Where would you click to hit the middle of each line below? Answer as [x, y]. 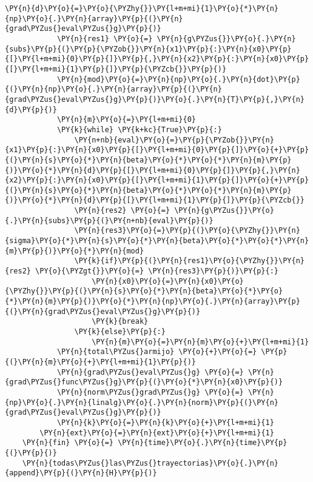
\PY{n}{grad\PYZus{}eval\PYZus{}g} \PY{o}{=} [150, 372]
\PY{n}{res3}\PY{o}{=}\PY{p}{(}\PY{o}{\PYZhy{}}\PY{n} [187, 231]
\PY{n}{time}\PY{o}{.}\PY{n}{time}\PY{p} [203, 443]
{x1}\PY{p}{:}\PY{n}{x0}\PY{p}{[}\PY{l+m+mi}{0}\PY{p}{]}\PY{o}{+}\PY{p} [157, 150]
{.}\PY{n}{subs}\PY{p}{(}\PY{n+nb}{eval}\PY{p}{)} [109, 220]
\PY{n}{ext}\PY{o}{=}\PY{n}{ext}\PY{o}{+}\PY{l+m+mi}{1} [157, 433]
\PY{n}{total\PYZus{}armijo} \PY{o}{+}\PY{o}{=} [157, 352]
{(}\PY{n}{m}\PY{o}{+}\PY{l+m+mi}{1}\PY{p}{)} [100, 362]
